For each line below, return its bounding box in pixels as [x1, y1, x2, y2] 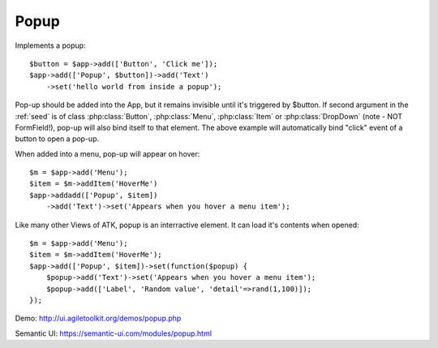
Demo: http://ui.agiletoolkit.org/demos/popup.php [15, 313, 182, 324]
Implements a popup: [15, 41, 86, 50]
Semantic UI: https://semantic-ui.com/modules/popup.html [15, 329, 213, 338]
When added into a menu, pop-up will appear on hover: [15, 148, 200, 158]
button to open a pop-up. [15, 134, 100, 144]
